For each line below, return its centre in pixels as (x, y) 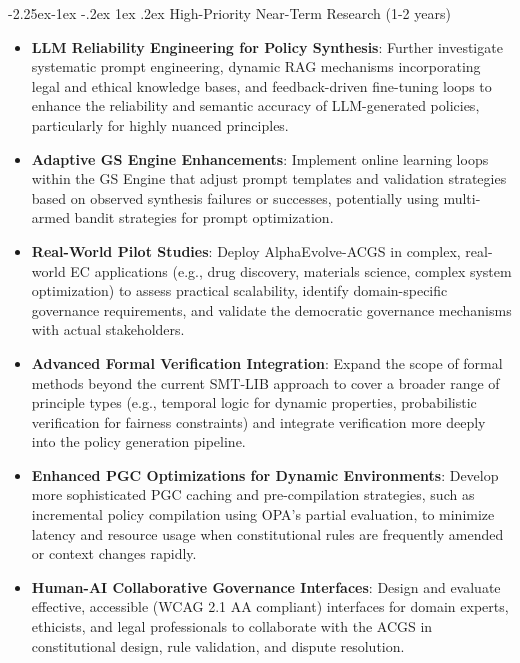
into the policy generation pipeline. (138, 441)
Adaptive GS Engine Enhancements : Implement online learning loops (260, 158)
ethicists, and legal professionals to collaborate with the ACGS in (232, 626)
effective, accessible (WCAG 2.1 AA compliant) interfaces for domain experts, (270, 606)
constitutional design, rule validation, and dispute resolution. (218, 645)
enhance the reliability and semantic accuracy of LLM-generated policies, (255, 105)
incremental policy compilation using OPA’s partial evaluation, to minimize (263, 514)
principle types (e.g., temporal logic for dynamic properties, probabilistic (254, 402)
